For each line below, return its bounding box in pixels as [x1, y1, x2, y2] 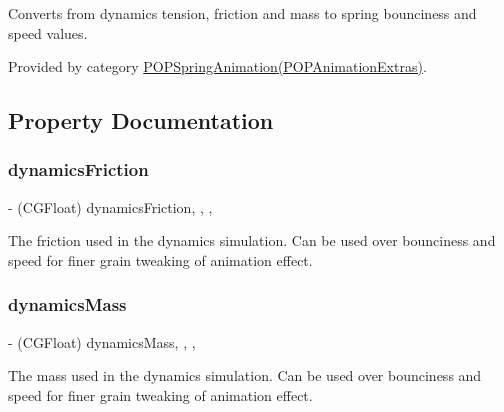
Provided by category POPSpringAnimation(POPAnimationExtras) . [8, 56, 427, 77]
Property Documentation [8, 105, 274, 136]
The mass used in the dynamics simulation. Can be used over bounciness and [8, 365, 482, 386]
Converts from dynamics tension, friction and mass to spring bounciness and [8, 3, 477, 23]
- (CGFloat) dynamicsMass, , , [8, 331, 196, 352]
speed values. [8, 22, 88, 43]
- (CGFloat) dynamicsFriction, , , [8, 196, 213, 217]
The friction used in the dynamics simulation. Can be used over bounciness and [8, 230, 496, 251]
